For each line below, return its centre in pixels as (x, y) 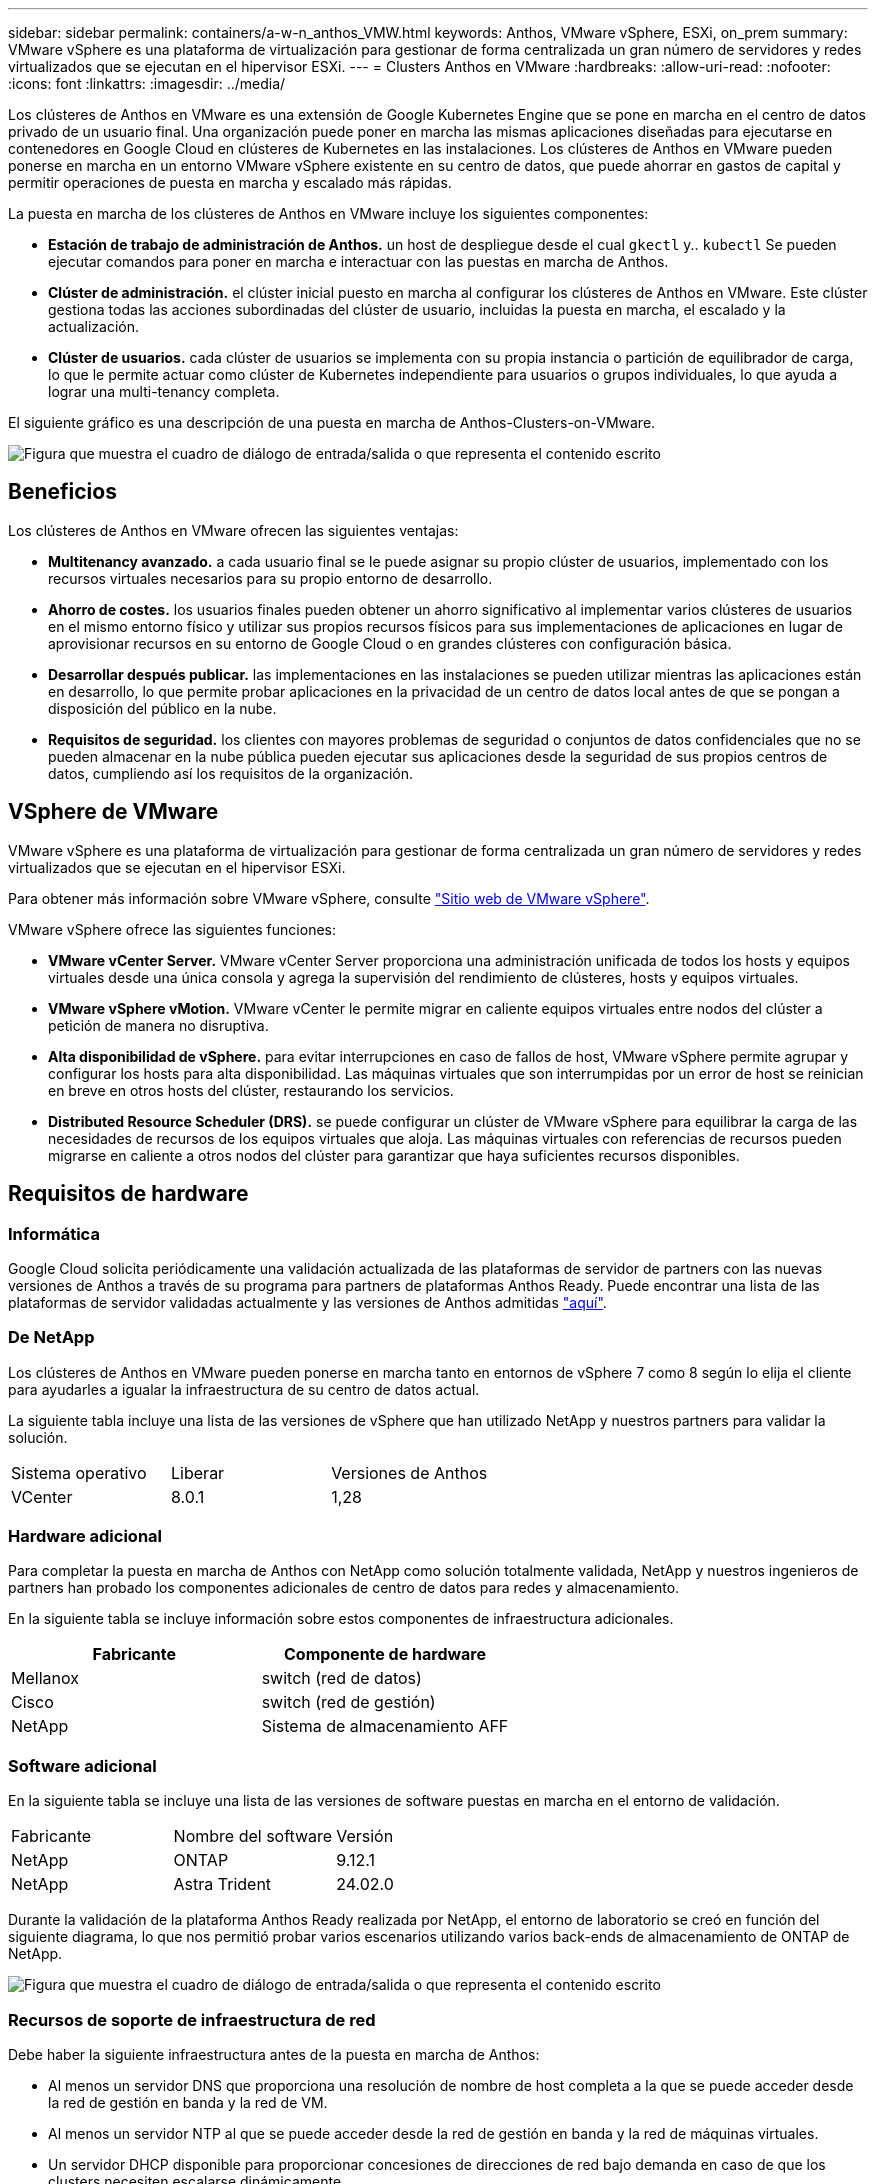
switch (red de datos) (341, 1678)
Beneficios (62, 492)
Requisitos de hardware (128, 1194)
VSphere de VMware (113, 812)
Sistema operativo (79, 1472)
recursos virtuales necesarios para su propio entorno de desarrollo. (270, 578)
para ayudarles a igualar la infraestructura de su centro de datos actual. (244, 1389)
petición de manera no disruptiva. (158, 1025)
